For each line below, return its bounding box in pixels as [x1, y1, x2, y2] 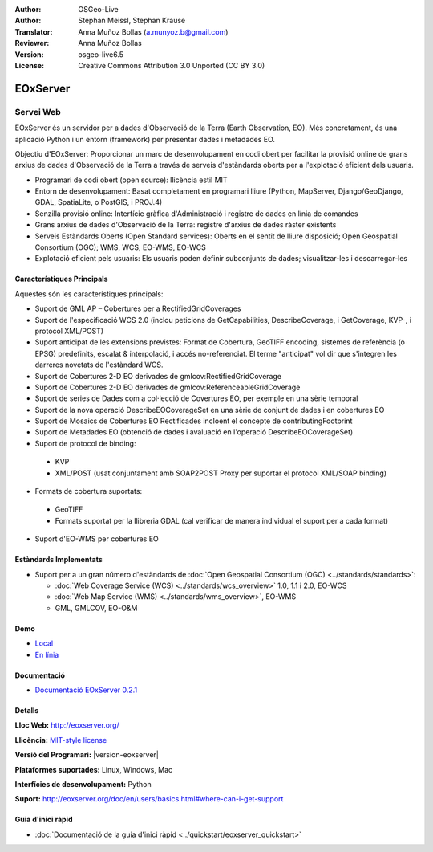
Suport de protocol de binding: [34, 438, 136, 448]
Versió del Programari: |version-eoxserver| [14, 750, 160, 760]
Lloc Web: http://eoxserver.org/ [14, 720, 119, 730]
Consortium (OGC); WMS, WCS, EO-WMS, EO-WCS [34, 243, 206, 252]
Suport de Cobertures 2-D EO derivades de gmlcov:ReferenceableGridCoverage [34, 382, 301, 392]
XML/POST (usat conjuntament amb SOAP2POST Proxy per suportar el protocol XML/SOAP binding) [55, 468, 387, 478]
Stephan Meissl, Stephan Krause [78, 16, 186, 26]
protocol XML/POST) [34, 326, 104, 336]
